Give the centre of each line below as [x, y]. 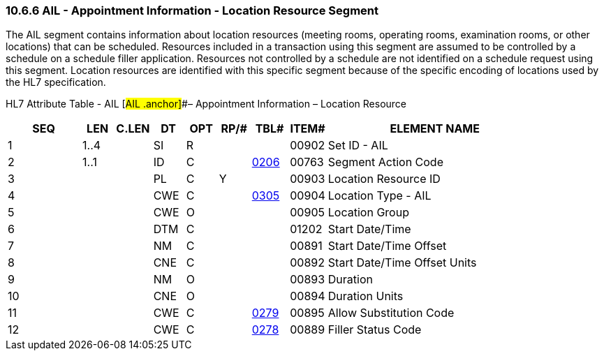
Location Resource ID [384, 179]
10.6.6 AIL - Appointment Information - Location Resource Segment [192, 10]
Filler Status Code [375, 330]
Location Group [368, 213]
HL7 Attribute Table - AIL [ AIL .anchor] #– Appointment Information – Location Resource [206, 104]
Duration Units [366, 296]
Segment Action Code [385, 162]
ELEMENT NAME [435, 129]
